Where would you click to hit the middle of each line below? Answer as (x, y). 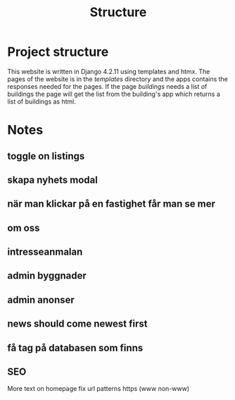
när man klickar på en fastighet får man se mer (112, 204)
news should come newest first (77, 324)
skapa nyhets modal (53, 180)
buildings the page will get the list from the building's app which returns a (114, 94)
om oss (24, 228)
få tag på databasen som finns (75, 347)
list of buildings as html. (42, 101)
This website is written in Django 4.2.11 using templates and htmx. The (109, 71)
